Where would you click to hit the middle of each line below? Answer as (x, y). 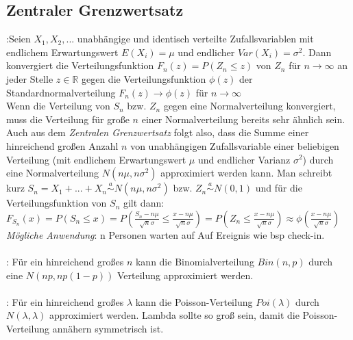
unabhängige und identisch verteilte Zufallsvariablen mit (195, 39)
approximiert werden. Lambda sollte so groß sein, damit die (174, 315)
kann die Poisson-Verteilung (194, 301)
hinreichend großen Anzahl (62, 145)
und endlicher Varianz (244, 159)
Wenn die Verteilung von (58, 106)
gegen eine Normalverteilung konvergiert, (249, 106)
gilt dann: (144, 203)
